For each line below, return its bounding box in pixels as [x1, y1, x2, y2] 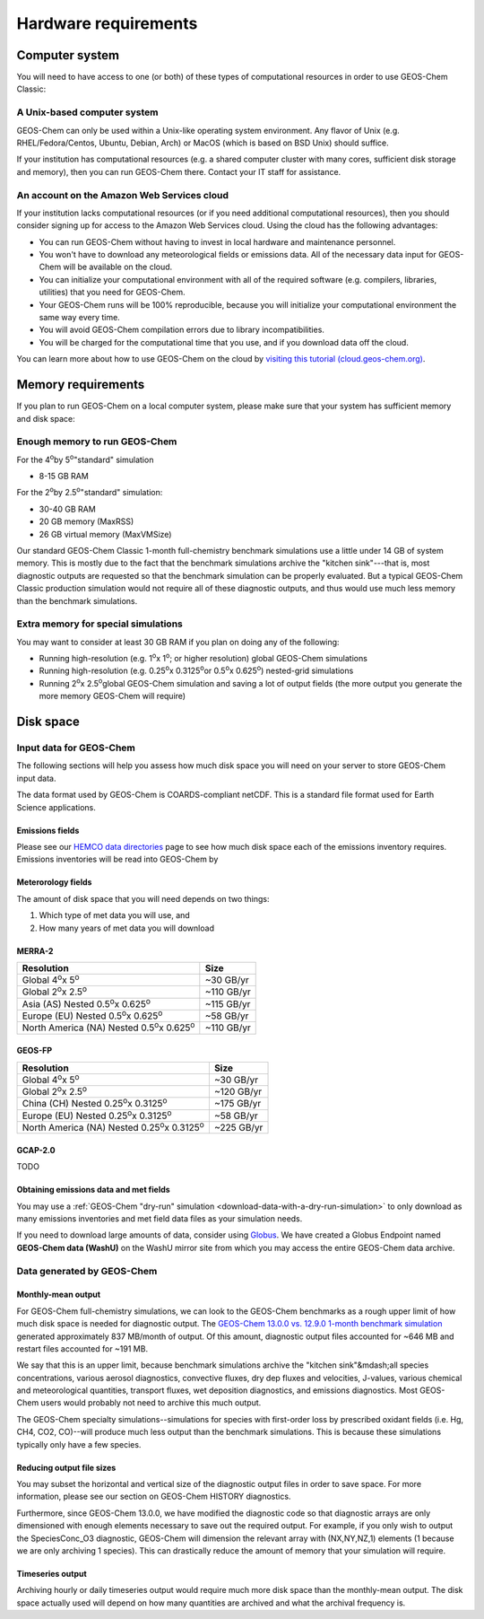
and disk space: [16, 413, 75, 424]
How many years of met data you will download [39, 923, 215, 933]
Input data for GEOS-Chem [16, 741, 136, 754]
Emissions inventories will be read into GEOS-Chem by [16, 853, 219, 865]
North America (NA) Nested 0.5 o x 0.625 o [22, 1020, 195, 1034]
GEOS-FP [16, 1046, 53, 1056]
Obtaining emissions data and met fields [16, 1185, 170, 1195]
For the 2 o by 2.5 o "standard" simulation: [16, 486, 163, 498]
